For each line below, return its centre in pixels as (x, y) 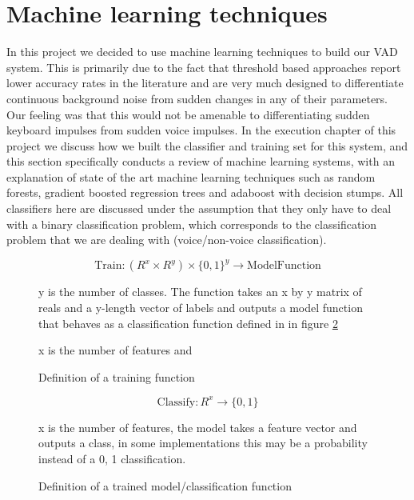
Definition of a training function (117, 376)
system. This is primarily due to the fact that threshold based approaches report (204, 67)
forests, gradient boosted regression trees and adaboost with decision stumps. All (205, 192)
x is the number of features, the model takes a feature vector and (198, 427)
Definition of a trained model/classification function (165, 485)
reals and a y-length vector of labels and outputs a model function (201, 307)
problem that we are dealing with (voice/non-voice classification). (167, 240)
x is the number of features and (115, 350)
